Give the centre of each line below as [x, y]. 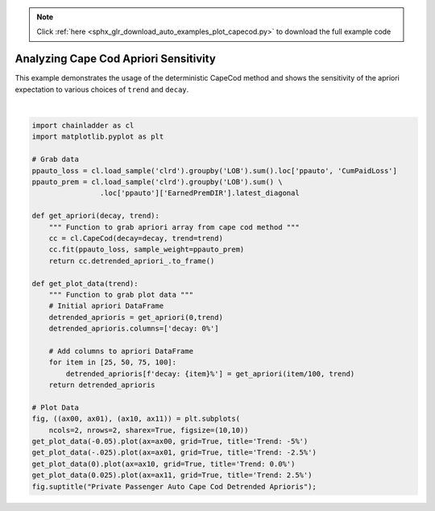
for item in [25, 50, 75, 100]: [113, 362]
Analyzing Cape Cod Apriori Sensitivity [116, 59]
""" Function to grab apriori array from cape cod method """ [174, 227]
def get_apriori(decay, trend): [96, 216]
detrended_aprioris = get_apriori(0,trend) [136, 317]
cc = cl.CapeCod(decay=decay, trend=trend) [136, 238]
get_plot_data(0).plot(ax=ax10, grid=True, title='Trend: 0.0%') [164, 464]
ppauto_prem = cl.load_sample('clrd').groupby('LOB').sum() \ [157, 182]
